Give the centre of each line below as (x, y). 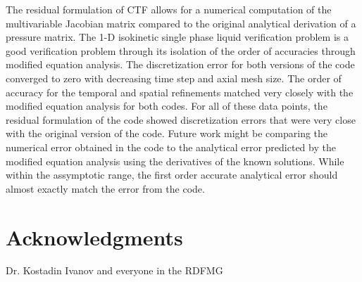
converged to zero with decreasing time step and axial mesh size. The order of (174, 78)
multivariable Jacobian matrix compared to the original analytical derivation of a (181, 23)
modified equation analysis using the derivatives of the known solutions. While (175, 161)
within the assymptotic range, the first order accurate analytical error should (172, 175)
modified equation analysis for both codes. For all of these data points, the (167, 106)
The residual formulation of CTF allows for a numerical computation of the (169, 9)
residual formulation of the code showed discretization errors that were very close (181, 119)
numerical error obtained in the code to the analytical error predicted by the (171, 147)
